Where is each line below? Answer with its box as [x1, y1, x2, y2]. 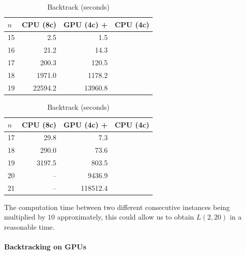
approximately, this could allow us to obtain [57, 211, 194, 222]
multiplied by [4, 211, 46, 222]
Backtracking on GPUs [4, 241, 86, 252]
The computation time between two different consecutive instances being [4, 201, 230, 212]
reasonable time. [4, 222, 55, 232]
